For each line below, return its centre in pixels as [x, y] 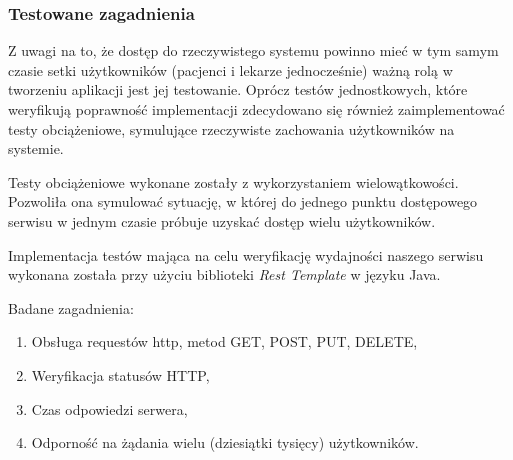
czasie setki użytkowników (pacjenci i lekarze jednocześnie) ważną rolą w [230, 69]
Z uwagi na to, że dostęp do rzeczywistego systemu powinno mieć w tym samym [253, 50]
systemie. [36, 148]
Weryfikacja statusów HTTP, [120, 374]
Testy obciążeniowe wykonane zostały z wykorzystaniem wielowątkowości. [233, 181]
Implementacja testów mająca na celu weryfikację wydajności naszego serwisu [246, 254]
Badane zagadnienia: [71, 307]
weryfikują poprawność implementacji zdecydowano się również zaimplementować [256, 109]
